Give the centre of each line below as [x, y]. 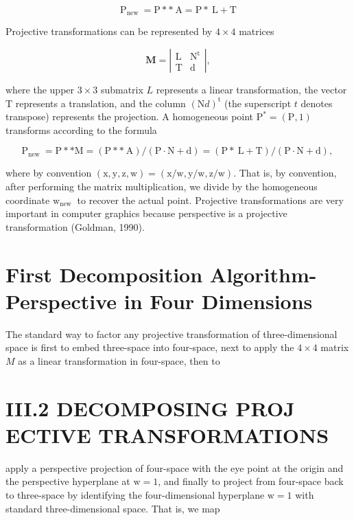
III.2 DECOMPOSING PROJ [150, 408]
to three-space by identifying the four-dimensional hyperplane [135, 494]
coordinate [28, 200]
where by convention [49, 173]
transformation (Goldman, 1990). [75, 226]
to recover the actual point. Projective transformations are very [210, 200]
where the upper [40, 90]
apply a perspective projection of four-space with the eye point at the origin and [175, 467]
